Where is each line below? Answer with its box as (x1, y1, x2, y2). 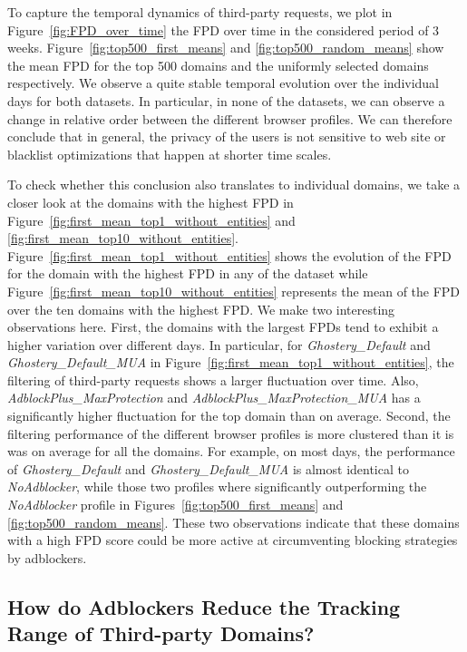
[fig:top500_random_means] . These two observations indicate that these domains (7, 512, 460, 531)
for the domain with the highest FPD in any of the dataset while (7, 264, 368, 283)
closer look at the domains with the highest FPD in (7, 192, 294, 211)
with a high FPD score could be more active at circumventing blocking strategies (7, 530, 458, 550)
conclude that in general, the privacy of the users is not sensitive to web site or (7, 127, 446, 146)
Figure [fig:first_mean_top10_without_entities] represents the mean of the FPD (7, 281, 461, 300)
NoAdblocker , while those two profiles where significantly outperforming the (7, 477, 427, 496)
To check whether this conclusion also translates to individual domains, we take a (7, 175, 461, 194)
